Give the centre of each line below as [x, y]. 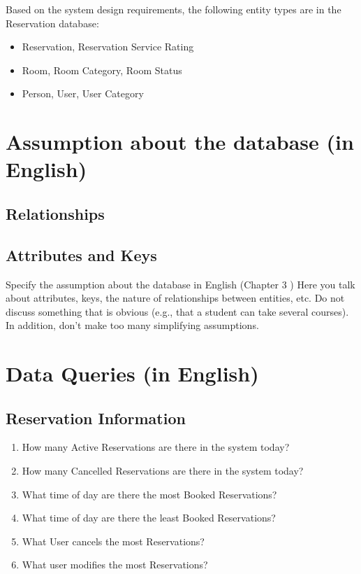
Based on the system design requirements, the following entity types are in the [174, 9]
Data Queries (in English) [132, 373]
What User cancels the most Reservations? [113, 541]
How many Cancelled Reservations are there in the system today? [163, 471]
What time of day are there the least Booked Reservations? [149, 518]
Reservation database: [52, 23]
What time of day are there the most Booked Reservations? [149, 494]
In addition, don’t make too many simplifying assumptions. [132, 325]
